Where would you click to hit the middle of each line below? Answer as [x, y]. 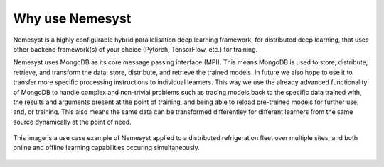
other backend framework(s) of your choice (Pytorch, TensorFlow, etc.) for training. [135, 49]
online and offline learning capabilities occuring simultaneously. [107, 148]
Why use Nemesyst [72, 18]
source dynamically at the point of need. [72, 122]
